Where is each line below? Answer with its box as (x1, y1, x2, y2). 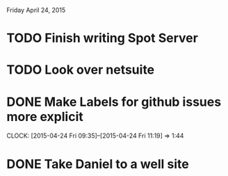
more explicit (6, 109, 84, 125)
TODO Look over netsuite (6, 62, 155, 78)
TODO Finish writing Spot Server (6, 31, 199, 46)
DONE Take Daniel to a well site (6, 156, 189, 172)
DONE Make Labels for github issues (6, 94, 222, 110)
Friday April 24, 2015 (6, 6, 66, 14)
